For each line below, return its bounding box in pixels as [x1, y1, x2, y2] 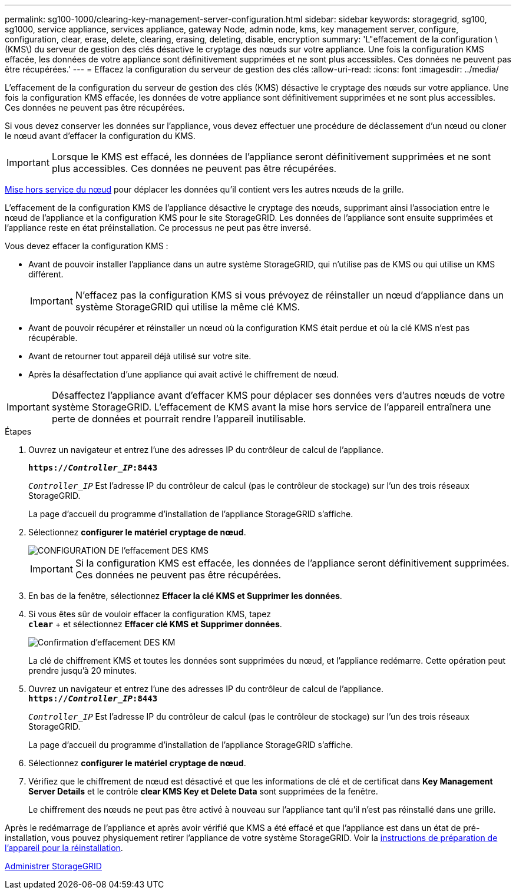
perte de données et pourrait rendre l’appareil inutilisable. [51, 413, 306, 425]
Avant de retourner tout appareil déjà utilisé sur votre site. [28, 351, 252, 361]
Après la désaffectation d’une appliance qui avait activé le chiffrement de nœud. [28, 369, 339, 379]
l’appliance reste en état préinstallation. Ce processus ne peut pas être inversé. [5, 223, 312, 233]
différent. [28, 269, 64, 279]
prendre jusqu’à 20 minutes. [28, 665, 137, 676]
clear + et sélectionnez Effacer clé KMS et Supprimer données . [28, 619, 282, 629]
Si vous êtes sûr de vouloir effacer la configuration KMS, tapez [28, 609, 271, 619]
